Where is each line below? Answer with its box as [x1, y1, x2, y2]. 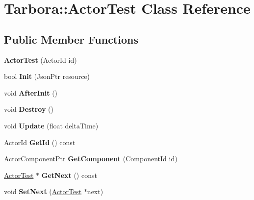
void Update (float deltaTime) [4, 120, 99, 130]
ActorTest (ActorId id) [4, 54, 77, 65]
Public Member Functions [4, 31, 138, 47]
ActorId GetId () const [4, 137, 76, 147]
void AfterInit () [4, 87, 58, 98]
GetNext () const [41, 170, 97, 180]
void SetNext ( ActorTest [4, 186, 82, 197]
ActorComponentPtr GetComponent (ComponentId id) [4, 153, 178, 164]
